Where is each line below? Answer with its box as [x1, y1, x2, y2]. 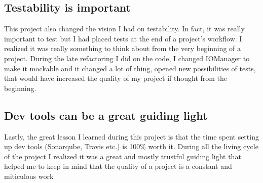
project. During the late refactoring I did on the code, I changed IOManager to [4, 53, 250, 63]
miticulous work [4, 170, 54, 181]
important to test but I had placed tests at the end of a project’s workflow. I [4, 33, 242, 43]
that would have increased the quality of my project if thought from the [4, 73, 228, 83]
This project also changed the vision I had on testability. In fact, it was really [4, 23, 245, 34]
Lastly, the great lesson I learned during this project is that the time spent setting [4, 131, 259, 142]
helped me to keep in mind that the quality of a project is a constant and [4, 161, 232, 171]
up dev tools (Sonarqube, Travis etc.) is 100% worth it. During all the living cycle [4, 141, 258, 152]
